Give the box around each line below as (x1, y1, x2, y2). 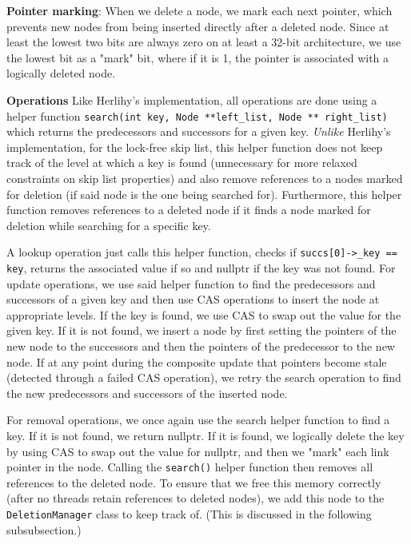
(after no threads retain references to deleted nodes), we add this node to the (6, 490, 385, 506)
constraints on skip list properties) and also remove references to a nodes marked (6, 170, 403, 186)
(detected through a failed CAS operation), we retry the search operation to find (6, 369, 401, 386)
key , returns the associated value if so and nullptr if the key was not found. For (6, 260, 396, 276)
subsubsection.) (6, 521, 82, 538)
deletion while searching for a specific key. (6, 216, 211, 233)
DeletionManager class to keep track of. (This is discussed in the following (6, 506, 372, 522)
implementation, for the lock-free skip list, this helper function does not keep (6, 138, 383, 155)
